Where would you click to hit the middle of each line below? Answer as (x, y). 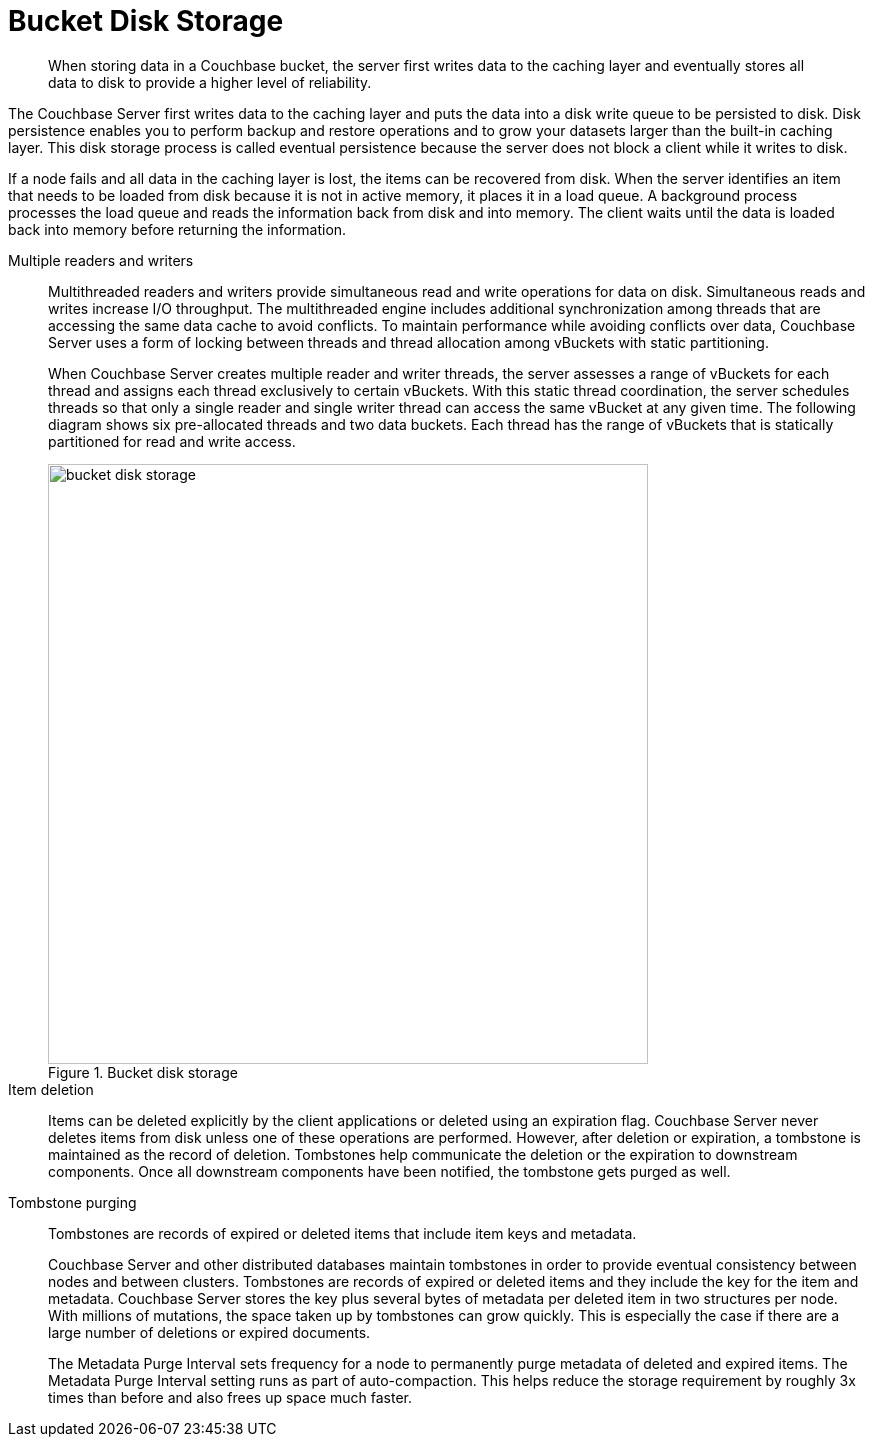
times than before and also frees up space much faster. (230, 1397)
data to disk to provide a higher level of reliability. (210, 82)
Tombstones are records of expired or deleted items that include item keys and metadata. (342, 1233)
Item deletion (51, 1089)
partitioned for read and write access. (172, 441)
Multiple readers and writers (101, 260)
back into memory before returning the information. (177, 229)
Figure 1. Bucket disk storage (143, 1072)
